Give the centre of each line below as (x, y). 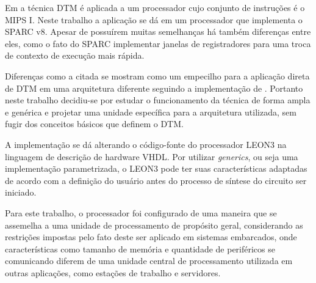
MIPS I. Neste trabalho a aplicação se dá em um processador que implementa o (154, 19)
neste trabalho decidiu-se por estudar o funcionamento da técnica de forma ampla (158, 100)
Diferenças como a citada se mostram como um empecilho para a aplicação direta (157, 75)
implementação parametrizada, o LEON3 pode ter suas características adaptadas (156, 168)
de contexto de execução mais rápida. (75, 55)
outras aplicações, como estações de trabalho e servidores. (113, 272)
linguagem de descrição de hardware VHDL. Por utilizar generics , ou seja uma (152, 156)
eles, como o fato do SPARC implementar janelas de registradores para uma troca (158, 43)
